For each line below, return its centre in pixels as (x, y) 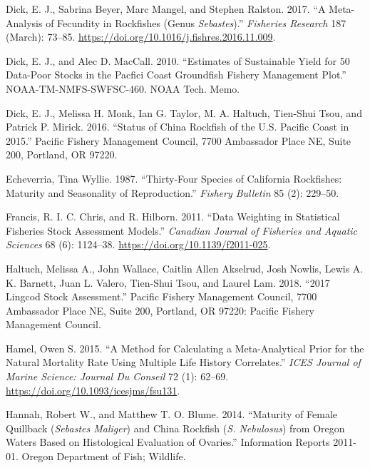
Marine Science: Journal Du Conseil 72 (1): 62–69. (117, 376)
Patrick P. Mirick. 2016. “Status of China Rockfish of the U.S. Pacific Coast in (178, 127)
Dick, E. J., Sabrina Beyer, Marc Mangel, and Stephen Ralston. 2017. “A (166, 9)
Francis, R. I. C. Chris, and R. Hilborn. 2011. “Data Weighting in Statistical (173, 217)
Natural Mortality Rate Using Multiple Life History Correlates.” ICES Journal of (183, 362)
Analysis (24, 22)
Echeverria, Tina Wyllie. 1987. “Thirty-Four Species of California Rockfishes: (174, 178)
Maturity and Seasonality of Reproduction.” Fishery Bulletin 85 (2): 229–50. (173, 192)
